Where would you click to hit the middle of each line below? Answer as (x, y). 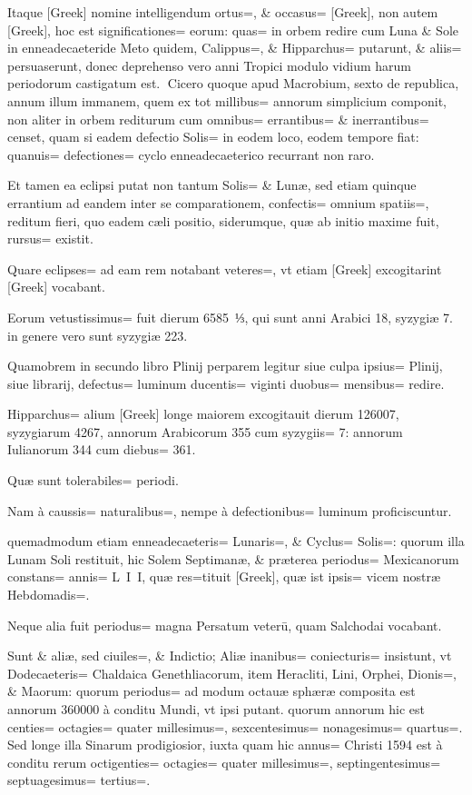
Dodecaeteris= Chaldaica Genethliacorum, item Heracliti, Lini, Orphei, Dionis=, (232, 673)
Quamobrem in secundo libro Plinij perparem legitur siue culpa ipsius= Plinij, (225, 366)
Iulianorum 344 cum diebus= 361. (102, 449)
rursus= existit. (50, 238)
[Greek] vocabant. (56, 287)
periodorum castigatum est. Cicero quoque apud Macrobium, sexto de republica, (233, 83)
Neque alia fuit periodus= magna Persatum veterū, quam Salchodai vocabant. (225, 625)
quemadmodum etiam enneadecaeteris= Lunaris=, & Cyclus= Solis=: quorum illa (236, 541)
